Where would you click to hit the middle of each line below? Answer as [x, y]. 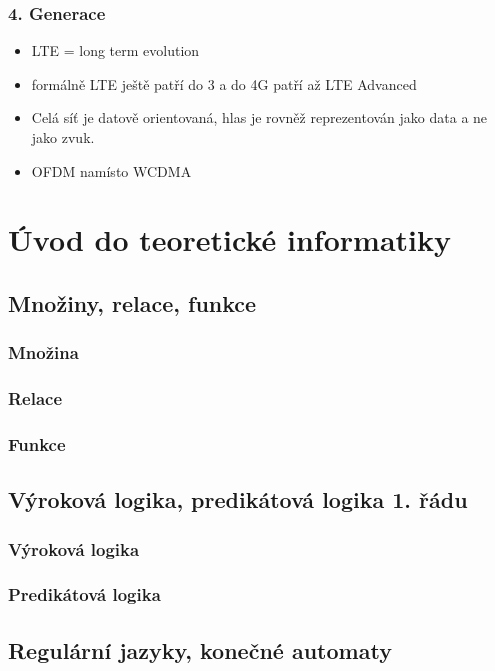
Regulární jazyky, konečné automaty [200, 649]
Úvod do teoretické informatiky [229, 239]
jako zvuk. [63, 137]
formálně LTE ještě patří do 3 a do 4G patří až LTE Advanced [224, 83]
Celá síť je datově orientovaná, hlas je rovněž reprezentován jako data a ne [259, 117]
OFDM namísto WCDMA [111, 170]
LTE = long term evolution [115, 50]
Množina [43, 352]
